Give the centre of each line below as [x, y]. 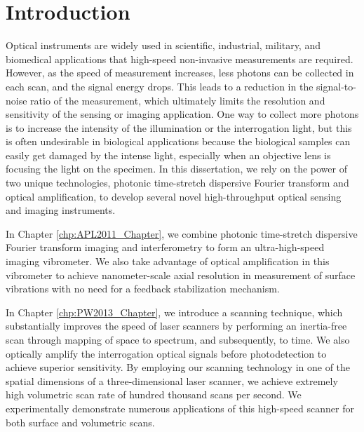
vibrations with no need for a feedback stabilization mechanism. [143, 289]
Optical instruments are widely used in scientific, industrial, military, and [163, 45]
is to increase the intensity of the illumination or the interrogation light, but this [179, 127]
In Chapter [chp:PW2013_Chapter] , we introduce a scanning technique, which [174, 312]
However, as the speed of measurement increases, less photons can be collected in [180, 73]
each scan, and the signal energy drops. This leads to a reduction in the [160, 86]
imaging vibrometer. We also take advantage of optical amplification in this [168, 261]
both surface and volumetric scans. [80, 422]
